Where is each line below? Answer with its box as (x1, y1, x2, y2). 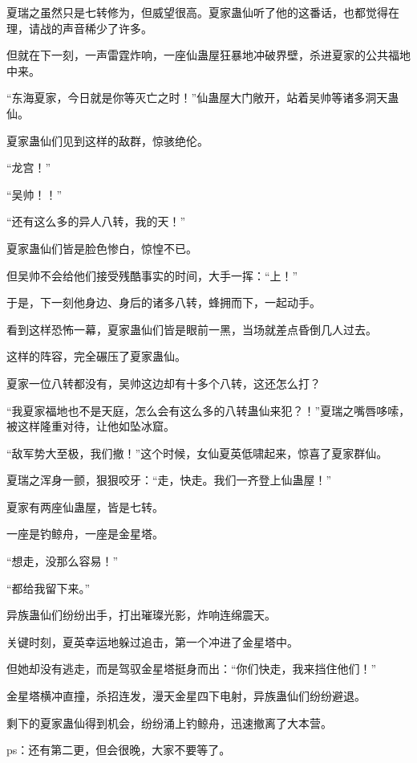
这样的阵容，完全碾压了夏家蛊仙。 (6, 348, 186, 365)
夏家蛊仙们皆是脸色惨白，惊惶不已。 (6, 239, 197, 256)
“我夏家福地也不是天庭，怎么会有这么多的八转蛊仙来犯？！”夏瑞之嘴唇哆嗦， (6, 402, 411, 418)
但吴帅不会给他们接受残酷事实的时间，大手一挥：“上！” (6, 267, 298, 284)
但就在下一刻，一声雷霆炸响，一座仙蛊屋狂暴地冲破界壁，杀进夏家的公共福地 (6, 47, 411, 63)
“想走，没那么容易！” (6, 553, 119, 569)
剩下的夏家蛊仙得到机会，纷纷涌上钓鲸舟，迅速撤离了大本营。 (6, 714, 332, 731)
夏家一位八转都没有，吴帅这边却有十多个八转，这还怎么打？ (6, 374, 321, 391)
